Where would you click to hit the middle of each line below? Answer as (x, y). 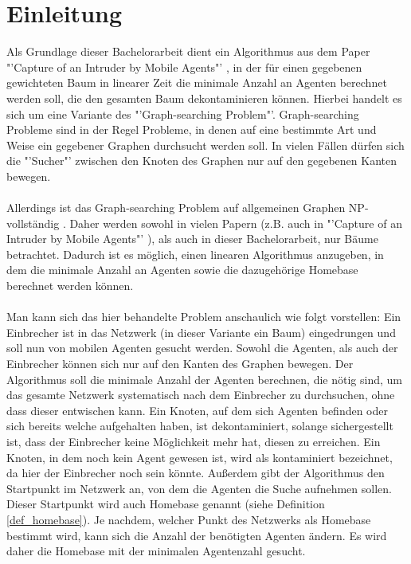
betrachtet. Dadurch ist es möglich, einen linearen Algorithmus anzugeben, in (195, 254)
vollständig (33, 223)
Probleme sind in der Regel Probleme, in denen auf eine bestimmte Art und (192, 129)
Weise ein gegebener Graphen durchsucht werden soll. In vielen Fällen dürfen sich (205, 145)
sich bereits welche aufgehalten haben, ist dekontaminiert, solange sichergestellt (200, 426)
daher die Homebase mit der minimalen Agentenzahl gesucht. (156, 551)
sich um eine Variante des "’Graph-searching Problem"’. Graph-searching (183, 114)
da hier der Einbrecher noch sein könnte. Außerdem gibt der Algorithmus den (196, 473)
